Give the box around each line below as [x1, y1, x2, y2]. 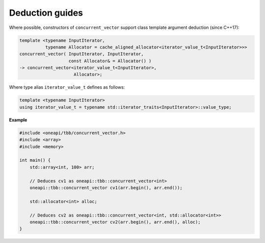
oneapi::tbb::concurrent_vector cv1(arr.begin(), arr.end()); [29, 185, 183, 191]
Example [9, 117, 27, 122]
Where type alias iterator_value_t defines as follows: [9, 84, 125, 90]
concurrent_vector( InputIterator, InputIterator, [19, 51, 144, 57]
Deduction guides [9, 7, 83, 18]
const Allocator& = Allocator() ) [68, 58, 152, 64]
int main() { [19, 157, 51, 163]
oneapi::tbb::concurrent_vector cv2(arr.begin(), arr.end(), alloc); [29, 219, 201, 225]
